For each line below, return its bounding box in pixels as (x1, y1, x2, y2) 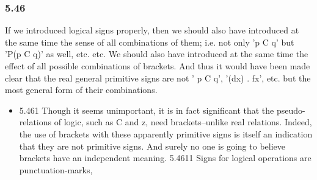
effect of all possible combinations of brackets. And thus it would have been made (5, 60, 310, 72)
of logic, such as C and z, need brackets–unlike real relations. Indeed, (54, 116, 312, 128)
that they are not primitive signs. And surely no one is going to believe (19, 139, 285, 152)
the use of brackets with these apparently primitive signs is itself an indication (19, 127, 313, 140)
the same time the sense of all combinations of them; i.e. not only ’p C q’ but (5, 35, 294, 48)
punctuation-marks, (19, 163, 93, 176)
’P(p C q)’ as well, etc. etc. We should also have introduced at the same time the (5, 47, 308, 60)
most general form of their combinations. (5, 83, 158, 96)
